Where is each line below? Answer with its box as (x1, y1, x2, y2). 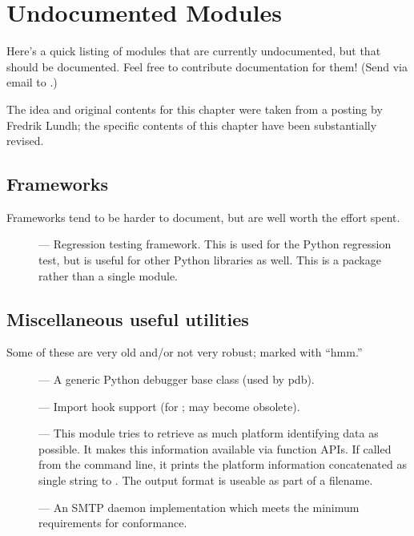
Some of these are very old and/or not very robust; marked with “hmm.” (6, 344, 363, 361)
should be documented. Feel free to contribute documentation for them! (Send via (6, 58, 408, 75)
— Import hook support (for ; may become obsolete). (38, 397, 300, 414)
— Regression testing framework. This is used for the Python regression (38, 236, 392, 252)
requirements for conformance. (38, 514, 187, 531)
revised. (6, 132, 44, 149)
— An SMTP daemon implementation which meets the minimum (38, 498, 360, 515)
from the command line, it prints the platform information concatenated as (38, 456, 407, 473)
